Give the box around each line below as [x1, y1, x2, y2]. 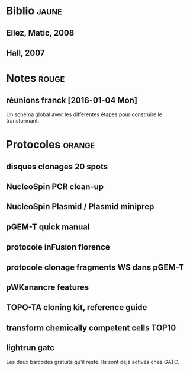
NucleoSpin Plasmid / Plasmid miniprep [6, 202, 154, 212]
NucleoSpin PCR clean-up [6, 181, 104, 191]
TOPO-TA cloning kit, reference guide [6, 302, 147, 312]
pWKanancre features [6, 282, 89, 292]
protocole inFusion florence [6, 242, 111, 252]
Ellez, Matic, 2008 [6, 28, 75, 38]
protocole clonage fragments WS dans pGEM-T [6, 262, 185, 272]
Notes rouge [6, 72, 65, 85]
